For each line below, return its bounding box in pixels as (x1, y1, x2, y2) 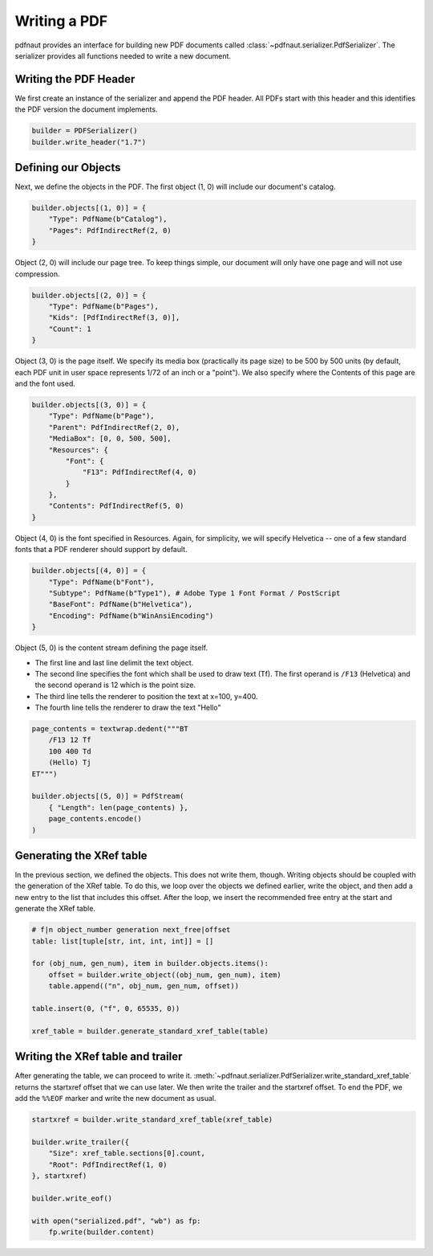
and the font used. (14, 378, 75, 388)
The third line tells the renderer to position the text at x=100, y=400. (34, 691, 258, 701)
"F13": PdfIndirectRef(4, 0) (82, 468, 197, 477)
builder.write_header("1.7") (31, 137, 147, 146)
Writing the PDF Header (14, 72, 136, 86)
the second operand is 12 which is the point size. (34, 680, 196, 690)
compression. (14, 269, 60, 279)
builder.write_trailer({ (31, 1137, 130, 1147)
